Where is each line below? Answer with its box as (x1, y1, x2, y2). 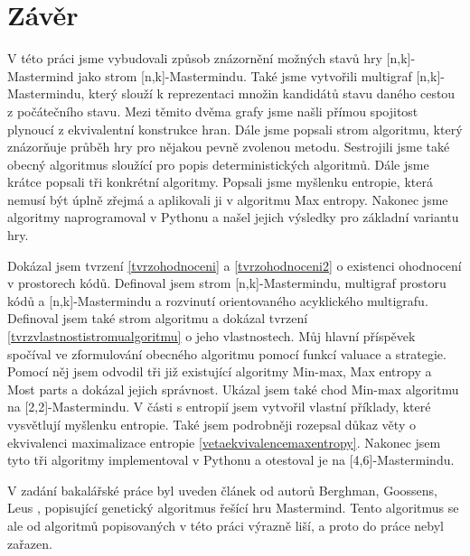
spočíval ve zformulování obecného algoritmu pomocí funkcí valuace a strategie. (7, 344, 446, 363)
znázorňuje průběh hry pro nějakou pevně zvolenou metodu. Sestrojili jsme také (7, 137, 450, 156)
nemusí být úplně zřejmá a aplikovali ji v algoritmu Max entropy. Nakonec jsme (7, 190, 448, 208)
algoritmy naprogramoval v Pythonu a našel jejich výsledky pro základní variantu (7, 208, 459, 227)
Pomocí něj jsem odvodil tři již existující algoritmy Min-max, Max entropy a (7, 362, 432, 381)
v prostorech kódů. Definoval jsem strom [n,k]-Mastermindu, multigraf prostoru (7, 273, 446, 292)
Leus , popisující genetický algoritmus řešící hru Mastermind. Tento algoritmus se (7, 498, 459, 517)
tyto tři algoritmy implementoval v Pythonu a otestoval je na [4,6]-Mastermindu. (7, 450, 455, 469)
